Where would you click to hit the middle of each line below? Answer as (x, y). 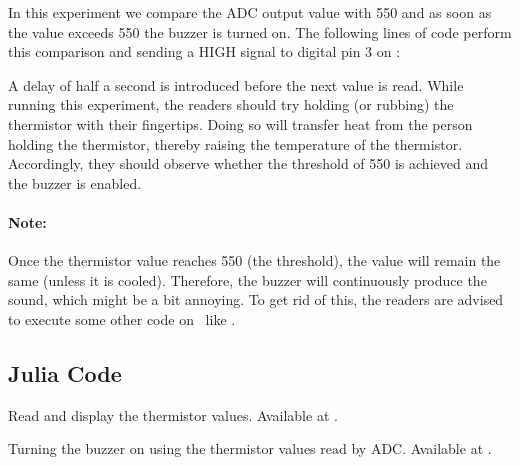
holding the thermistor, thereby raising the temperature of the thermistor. (235, 143)
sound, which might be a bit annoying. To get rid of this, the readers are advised (256, 299)
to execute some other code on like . (122, 318)
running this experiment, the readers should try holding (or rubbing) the (231, 104)
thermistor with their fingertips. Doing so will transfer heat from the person (240, 123)
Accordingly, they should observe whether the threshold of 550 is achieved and (248, 163)
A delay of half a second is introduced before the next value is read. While (236, 84)
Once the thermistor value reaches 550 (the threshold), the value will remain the (254, 260)
